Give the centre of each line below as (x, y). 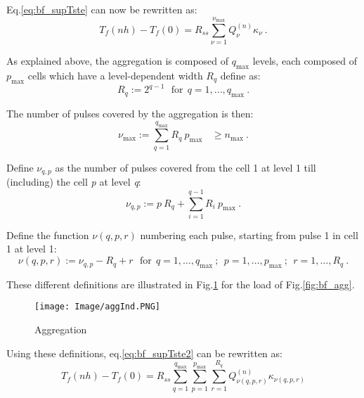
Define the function (48, 235)
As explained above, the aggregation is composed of (118, 61)
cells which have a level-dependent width (115, 75)
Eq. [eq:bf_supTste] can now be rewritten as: (102, 9)
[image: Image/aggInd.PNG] (97, 307)
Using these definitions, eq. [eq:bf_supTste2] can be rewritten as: (144, 353)
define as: (240, 75)
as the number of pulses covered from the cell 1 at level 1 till (186, 167)
